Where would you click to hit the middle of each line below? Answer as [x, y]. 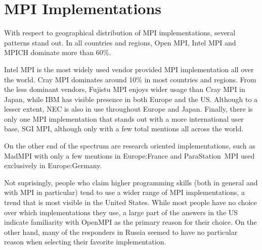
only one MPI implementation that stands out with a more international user [124, 118]
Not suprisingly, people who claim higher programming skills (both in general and [131, 182]
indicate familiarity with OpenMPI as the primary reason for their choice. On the [130, 222]
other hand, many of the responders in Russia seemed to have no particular [121, 232]
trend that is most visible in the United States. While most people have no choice [130, 202]
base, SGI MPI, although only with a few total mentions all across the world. [124, 129]
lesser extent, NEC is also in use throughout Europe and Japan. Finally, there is [128, 109]
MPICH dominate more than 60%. [58, 52]
